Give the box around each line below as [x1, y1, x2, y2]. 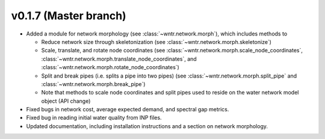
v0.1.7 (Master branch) [11, 9, 126, 22]
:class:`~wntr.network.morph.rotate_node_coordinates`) [41, 64, 180, 71]
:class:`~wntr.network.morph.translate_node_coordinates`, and [41, 55, 197, 63]
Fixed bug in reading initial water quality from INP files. [26, 114, 162, 122]
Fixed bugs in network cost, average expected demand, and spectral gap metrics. [26, 106, 229, 113]
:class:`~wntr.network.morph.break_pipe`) [41, 80, 146, 87]
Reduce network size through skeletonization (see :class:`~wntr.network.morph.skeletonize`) [41, 38, 272, 45]
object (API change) [41, 97, 91, 105]
